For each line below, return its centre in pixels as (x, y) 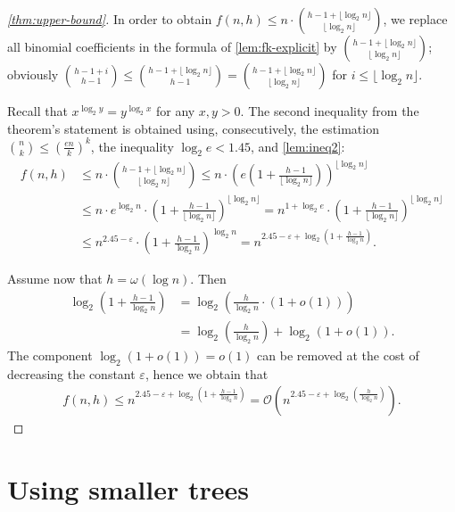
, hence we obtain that (207, 373)
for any (175, 111)
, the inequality (132, 146)
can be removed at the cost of (338, 355)
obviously (33, 74)
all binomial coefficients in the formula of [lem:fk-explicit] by (172, 46)
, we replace (415, 19)
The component (50, 355)
